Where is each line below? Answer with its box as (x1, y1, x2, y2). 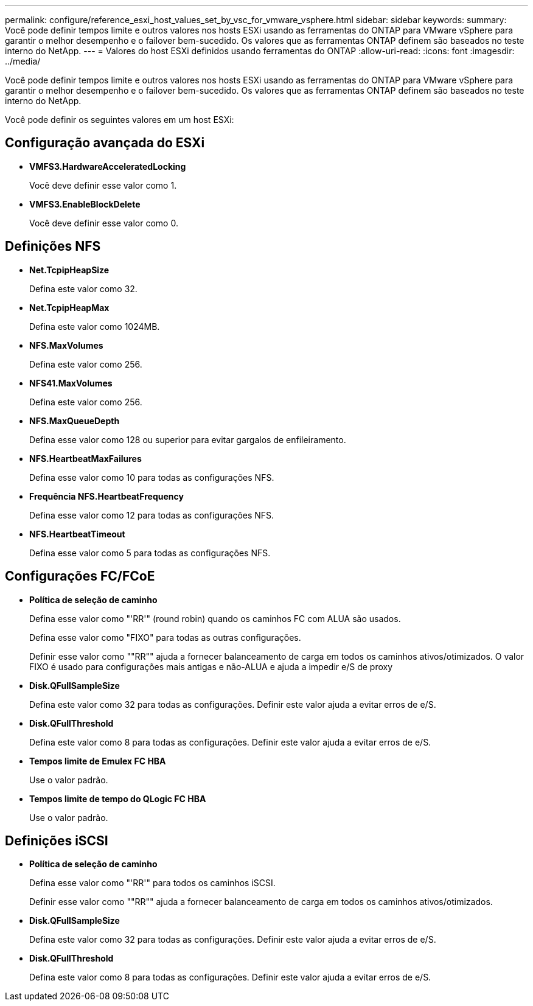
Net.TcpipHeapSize (29, 264, 110, 275)
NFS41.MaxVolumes (29, 377, 113, 388)
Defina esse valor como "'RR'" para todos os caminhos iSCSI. (29, 878, 276, 889)
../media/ (5, 56, 41, 66)
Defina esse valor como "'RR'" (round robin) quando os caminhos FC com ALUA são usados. (29, 613, 401, 624)
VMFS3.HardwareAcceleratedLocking (29, 161, 186, 172)
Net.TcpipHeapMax (29, 302, 110, 313)
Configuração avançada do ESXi (5, 135, 205, 151)
